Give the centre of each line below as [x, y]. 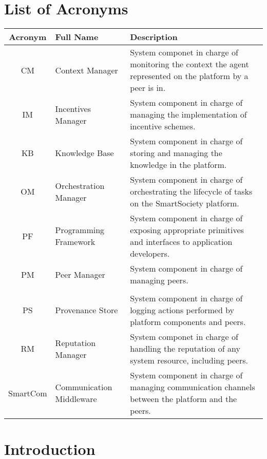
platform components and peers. [188, 322]
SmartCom [28, 393]
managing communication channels [193, 387]
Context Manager [87, 70]
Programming [80, 230]
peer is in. [148, 88]
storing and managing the [176, 153]
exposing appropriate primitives [187, 230]
